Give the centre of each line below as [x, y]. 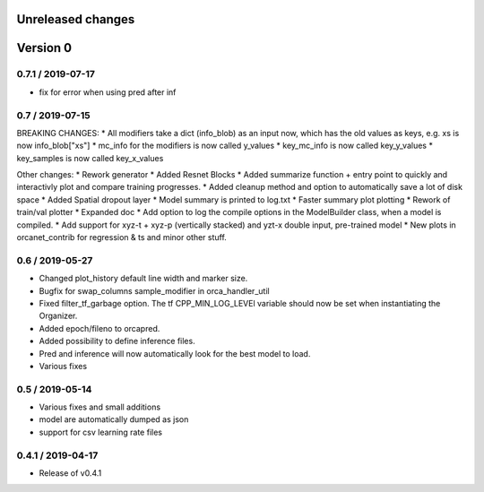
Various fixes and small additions [100, 407]
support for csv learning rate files [101, 432]
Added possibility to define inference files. [117, 341]
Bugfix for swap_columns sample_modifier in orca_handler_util [154, 290]
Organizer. [58, 316]
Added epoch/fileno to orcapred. [99, 328]
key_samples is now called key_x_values [90, 158]
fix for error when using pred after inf [108, 92]
